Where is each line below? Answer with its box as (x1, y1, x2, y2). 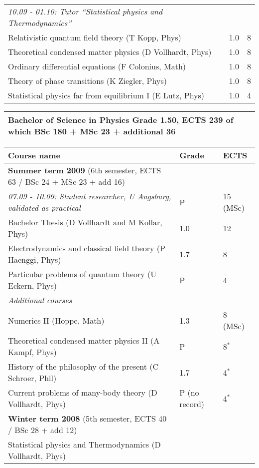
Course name (8, 149, 61, 161)
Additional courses (8, 294, 72, 306)
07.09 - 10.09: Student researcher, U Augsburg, (8, 190, 171, 202)
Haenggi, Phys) (8, 254, 61, 265)
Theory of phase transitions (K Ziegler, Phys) (8, 75, 167, 86)
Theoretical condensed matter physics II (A (8, 335, 160, 346)
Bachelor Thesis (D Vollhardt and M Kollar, (8, 216, 162, 228)
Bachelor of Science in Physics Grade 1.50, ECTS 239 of (8, 114, 234, 125)
